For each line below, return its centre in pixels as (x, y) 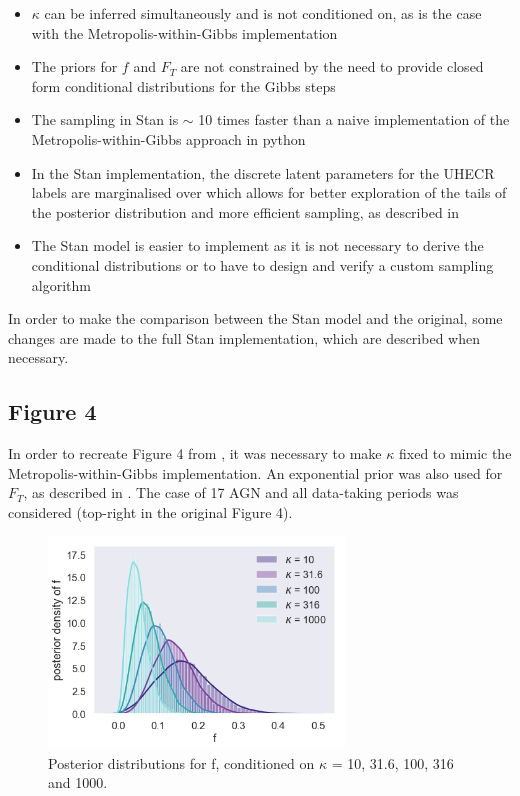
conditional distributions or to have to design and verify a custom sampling (262, 264)
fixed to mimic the (455, 453)
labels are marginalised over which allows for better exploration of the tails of (269, 192)
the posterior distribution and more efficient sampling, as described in (245, 211)
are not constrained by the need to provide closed (332, 66)
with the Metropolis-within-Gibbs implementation (184, 32)
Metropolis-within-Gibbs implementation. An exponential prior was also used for (255, 472)
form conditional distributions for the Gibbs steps (183, 85)
